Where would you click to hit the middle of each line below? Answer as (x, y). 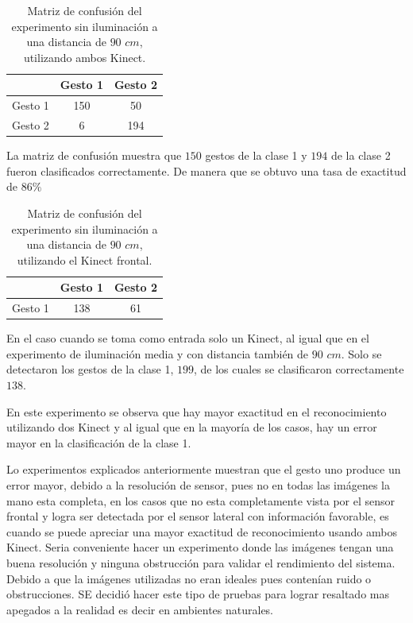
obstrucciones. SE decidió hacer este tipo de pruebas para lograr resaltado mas (198, 594)
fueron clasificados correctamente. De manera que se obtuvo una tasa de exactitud (206, 170)
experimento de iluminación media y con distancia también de (158, 353)
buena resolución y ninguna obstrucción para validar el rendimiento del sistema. (201, 562)
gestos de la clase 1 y (256, 155)
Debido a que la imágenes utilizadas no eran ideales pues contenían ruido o (189, 578)
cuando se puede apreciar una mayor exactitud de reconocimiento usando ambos (202, 531)
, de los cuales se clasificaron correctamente (299, 369)
